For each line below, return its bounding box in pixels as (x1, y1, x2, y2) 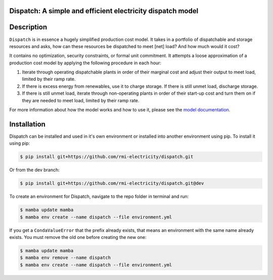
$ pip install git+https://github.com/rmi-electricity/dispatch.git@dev (20, 180, 204, 186)
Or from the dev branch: (9, 167, 60, 173)
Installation (9, 119, 45, 129)
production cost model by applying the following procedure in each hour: (9, 60, 162, 66)
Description (9, 23, 48, 31)
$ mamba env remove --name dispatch (20, 255, 111, 261)
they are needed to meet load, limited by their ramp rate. (22, 97, 140, 103)
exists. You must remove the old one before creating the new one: (9, 234, 147, 241)
